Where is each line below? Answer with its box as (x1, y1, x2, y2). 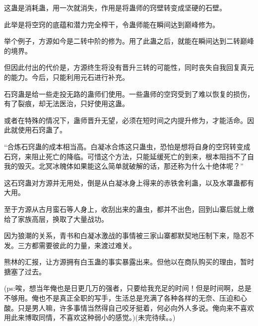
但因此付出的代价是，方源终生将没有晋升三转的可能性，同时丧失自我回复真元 (4, 62, 254, 72)
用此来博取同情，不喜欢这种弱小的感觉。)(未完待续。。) (4, 312, 176, 323)
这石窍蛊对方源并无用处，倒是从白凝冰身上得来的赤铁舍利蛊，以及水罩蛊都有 (4, 177, 254, 188)
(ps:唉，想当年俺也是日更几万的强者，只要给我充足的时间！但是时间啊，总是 (4, 283, 252, 293)
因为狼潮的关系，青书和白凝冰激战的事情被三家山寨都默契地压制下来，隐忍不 (4, 230, 254, 241)
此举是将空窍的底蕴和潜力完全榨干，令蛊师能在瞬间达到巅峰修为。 (4, 19, 219, 29)
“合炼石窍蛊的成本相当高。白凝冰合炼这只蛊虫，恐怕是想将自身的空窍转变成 (4, 141, 251, 151)
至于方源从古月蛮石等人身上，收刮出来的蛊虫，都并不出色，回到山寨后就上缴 (4, 203, 254, 214)
